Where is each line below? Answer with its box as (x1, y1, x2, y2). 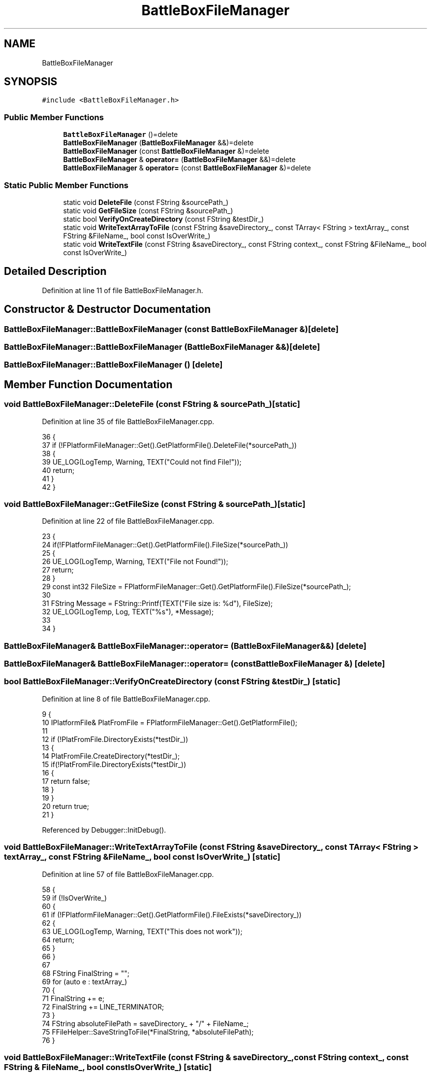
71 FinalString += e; (42, 994, 105, 1003)
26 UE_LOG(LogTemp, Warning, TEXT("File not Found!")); (42, 557, 228, 566)
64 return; (42, 935, 75, 944)
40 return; (42, 466, 75, 474)
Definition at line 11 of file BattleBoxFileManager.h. (42, 286, 203, 295)
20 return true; (42, 802, 89, 810)
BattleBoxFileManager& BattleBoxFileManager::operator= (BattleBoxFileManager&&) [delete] (4, 640, 367, 651)
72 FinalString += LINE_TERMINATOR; (42, 1002, 164, 1011)
